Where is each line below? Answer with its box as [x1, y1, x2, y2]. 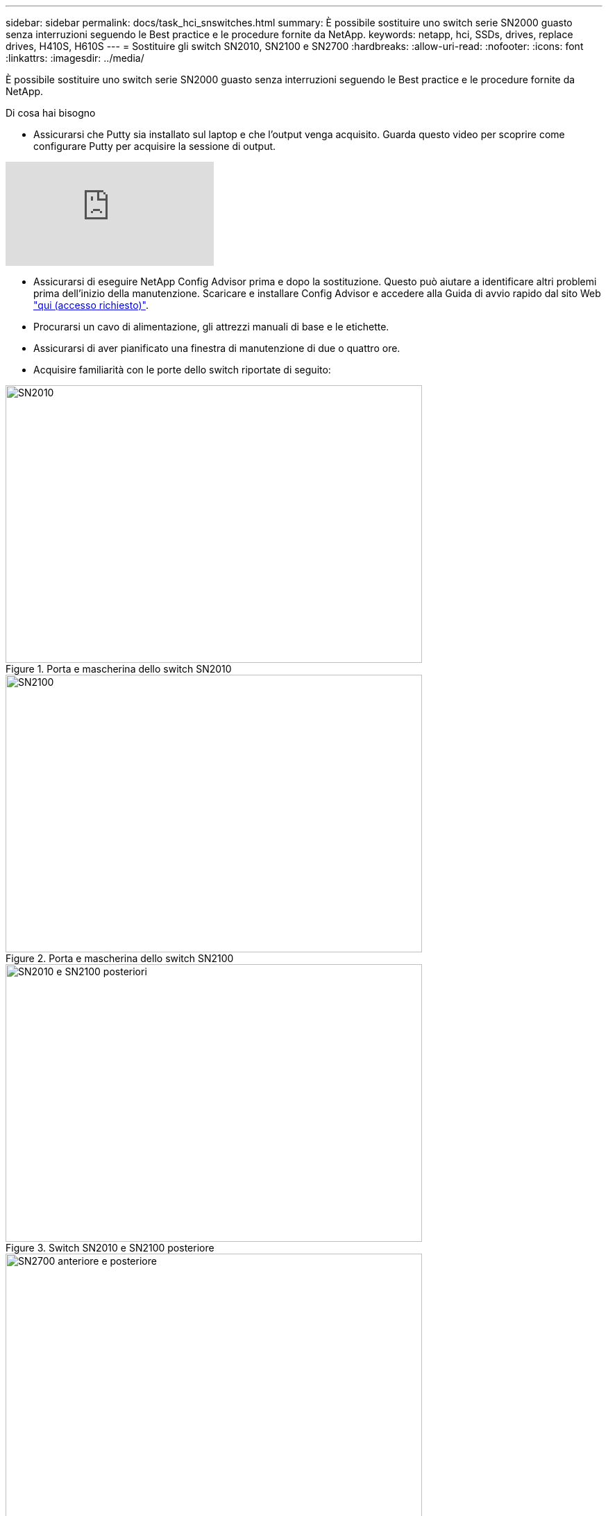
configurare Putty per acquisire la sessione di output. [33, 140, 276, 152]
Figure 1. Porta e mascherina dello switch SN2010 [6, 663, 232, 675]
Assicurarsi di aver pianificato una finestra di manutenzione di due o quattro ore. [33, 342, 400, 354]
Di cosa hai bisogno [6, 107, 96, 119]
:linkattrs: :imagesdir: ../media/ [6, 52, 144, 64]
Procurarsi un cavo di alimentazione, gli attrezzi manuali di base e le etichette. [33, 321, 389, 332]
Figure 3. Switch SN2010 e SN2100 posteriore [6, 1242, 214, 1254]
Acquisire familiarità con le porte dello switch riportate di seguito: [33, 364, 331, 376]
